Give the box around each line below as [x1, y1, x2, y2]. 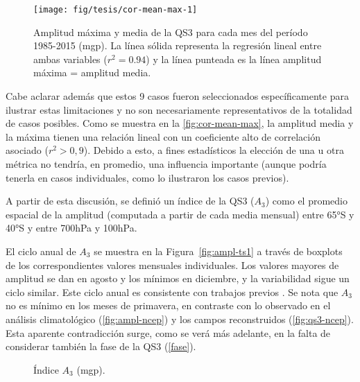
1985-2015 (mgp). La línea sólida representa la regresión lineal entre [33, 38, 322, 53]
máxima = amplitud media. [33, 65, 151, 80]
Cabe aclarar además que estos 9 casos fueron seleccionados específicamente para [6, 89, 349, 103]
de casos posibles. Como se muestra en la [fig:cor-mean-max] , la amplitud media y [6, 116, 354, 130]
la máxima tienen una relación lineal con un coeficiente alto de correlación [6, 129, 320, 144]
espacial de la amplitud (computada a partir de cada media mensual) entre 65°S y [6, 207, 354, 221]
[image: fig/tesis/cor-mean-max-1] [33, 5, 198, 15]
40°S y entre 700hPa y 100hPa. [6, 220, 137, 235]
